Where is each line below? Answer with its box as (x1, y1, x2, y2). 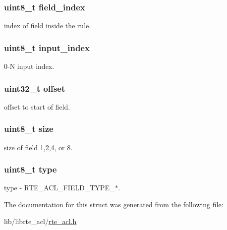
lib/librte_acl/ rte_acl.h (4, 216, 77, 226)
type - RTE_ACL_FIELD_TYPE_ (4, 182, 115, 193)
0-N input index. (4, 61, 55, 71)
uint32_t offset (4, 82, 65, 94)
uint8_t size (4, 122, 54, 135)
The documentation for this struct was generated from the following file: (4, 199, 224, 210)
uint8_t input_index (4, 41, 90, 54)
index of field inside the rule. (4, 20, 91, 31)
